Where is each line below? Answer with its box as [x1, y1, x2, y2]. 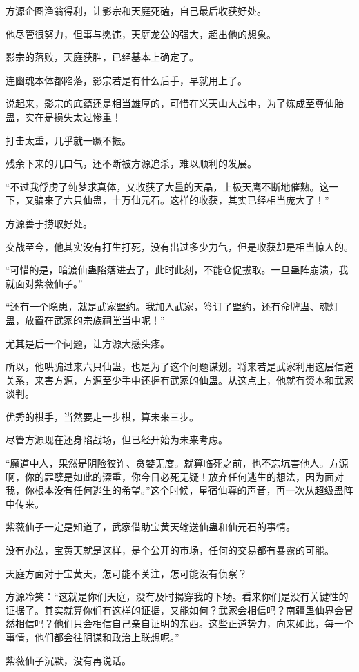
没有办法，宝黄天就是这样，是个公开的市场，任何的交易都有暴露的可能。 [6, 543, 334, 557]
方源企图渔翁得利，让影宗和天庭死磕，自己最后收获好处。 [6, 3, 266, 17]
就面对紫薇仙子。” [6, 276, 83, 290]
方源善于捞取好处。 [6, 215, 93, 230]
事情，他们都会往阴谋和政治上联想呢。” [6, 630, 179, 644]
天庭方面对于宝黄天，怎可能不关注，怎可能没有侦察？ [6, 566, 247, 580]
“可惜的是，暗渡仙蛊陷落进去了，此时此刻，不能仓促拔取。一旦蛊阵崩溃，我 [6, 262, 349, 277]
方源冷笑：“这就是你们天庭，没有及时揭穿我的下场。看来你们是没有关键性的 [6, 589, 349, 604]
